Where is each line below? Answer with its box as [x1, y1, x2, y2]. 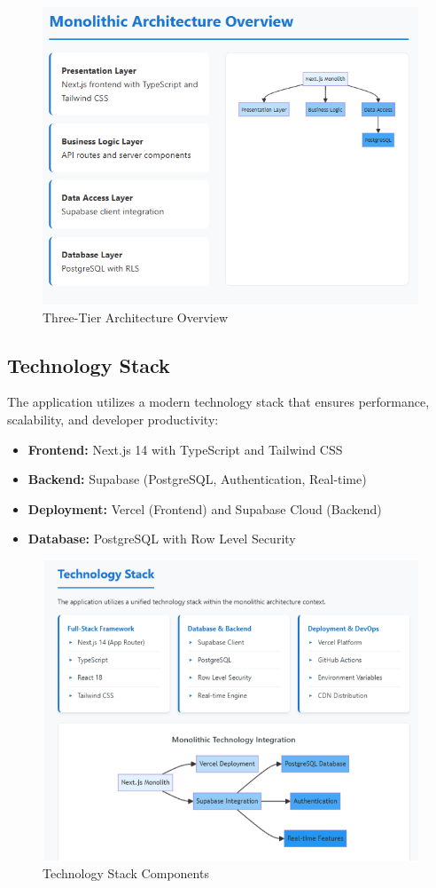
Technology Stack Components [43, 863, 209, 882]
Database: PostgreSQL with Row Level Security [27, 529, 296, 548]
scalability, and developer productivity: [7, 410, 219, 429]
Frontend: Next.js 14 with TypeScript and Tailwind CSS [27, 440, 343, 458]
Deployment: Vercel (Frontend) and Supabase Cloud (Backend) [27, 499, 382, 518]
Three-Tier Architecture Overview [43, 307, 229, 326]
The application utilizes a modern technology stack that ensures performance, [7, 392, 430, 411]
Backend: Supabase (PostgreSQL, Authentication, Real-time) [27, 470, 367, 488]
